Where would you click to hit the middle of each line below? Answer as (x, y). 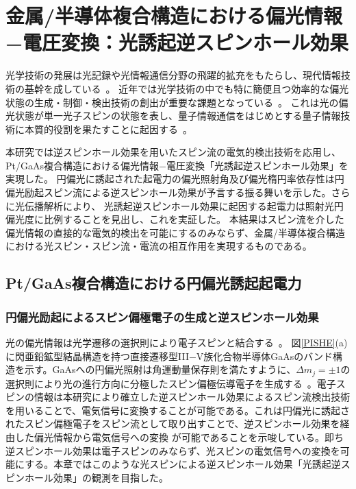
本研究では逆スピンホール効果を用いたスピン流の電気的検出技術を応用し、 (173, 152)
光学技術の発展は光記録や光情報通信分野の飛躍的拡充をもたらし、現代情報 (173, 75)
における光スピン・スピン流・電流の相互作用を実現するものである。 (159, 246)
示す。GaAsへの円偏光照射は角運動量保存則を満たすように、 (160, 369)
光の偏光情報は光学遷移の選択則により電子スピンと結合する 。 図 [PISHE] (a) (177, 343)
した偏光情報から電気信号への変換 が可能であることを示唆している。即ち (179, 437)
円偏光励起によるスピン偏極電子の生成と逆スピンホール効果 (162, 317)
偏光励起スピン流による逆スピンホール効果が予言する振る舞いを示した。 (168, 192)
